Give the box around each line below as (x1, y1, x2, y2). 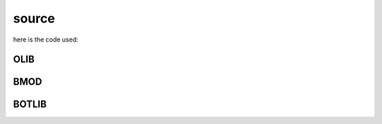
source (13, 11, 56, 26)
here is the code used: (13, 35, 79, 44)
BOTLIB (13, 99, 47, 111)
